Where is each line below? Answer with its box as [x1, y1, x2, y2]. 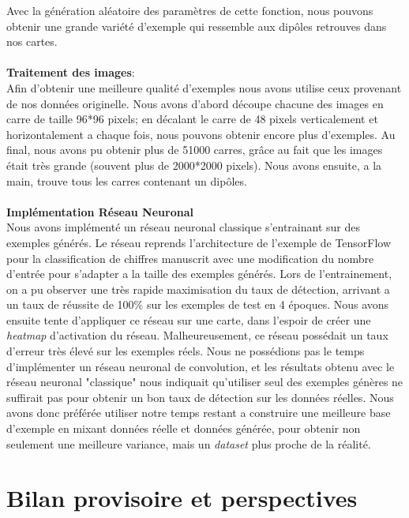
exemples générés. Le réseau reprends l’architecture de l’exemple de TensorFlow [6, 234, 392, 250]
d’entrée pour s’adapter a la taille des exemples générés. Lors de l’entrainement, [6, 265, 392, 282]
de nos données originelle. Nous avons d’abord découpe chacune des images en [6, 95, 384, 111]
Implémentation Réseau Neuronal [6, 203, 193, 220]
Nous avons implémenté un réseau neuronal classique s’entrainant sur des [6, 219, 360, 235]
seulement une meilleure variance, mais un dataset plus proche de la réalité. [6, 435, 371, 452]
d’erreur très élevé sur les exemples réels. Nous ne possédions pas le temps [6, 343, 365, 359]
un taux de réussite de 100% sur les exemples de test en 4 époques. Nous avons [6, 296, 389, 313]
